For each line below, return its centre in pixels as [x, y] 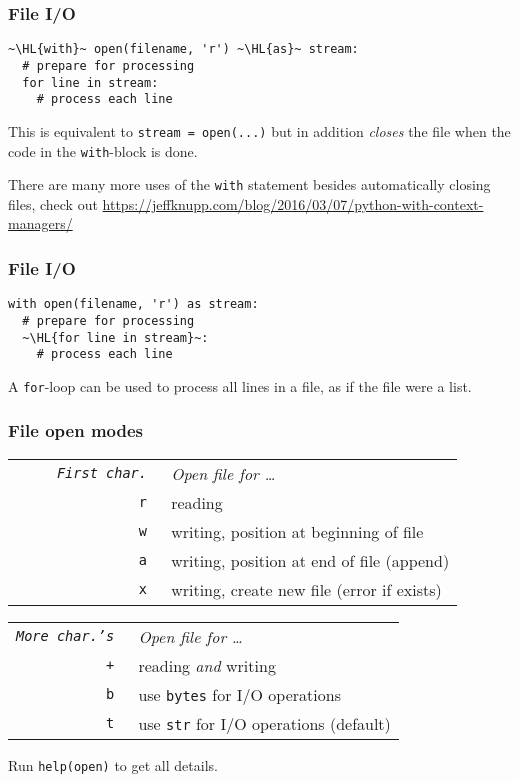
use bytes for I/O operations [239, 694]
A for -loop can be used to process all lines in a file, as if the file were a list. [240, 385]
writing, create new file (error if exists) [306, 589]
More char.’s [65, 636]
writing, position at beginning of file [297, 531]
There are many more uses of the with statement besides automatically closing [249, 184]
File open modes [75, 430]
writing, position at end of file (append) [310, 560]
